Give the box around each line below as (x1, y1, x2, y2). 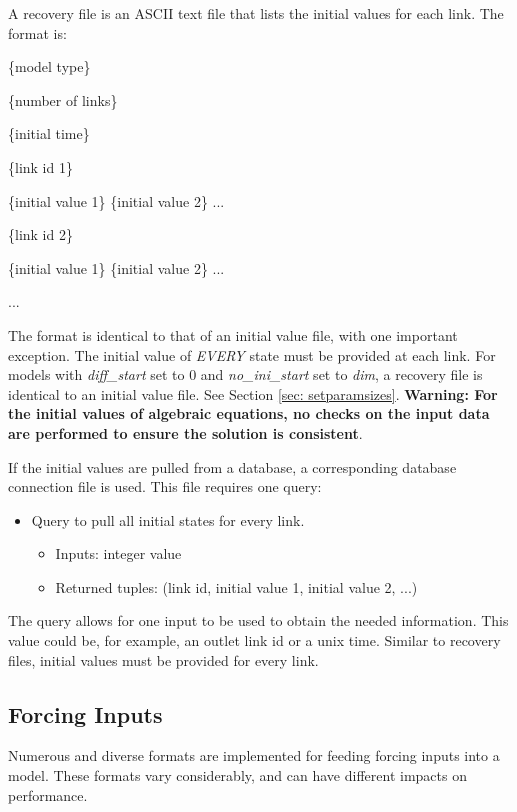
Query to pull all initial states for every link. (31, 509, 305, 530)
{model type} (8, 56, 91, 77)
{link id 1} (8, 156, 73, 177)
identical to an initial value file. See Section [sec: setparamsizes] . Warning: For (8, 383, 498, 404)
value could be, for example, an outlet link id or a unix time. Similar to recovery (8, 630, 501, 651)
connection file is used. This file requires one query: (8, 476, 322, 497)
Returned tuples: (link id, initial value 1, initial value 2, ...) (55, 576, 418, 597)
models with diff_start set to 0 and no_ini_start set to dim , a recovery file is (8, 364, 483, 385)
